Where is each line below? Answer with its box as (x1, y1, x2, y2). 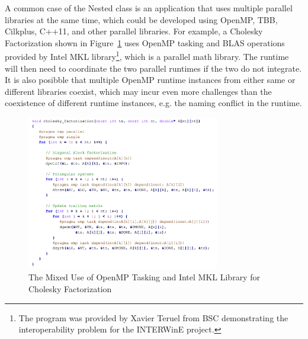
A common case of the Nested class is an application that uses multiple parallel (5, 2, 293, 14)
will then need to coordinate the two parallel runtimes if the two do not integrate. (5, 62, 302, 74)
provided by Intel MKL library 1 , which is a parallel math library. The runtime (5, 49, 289, 63)
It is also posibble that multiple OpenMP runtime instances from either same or (5, 73, 296, 86)
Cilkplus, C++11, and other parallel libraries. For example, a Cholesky (5, 25, 263, 37)
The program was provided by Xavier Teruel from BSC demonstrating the (18, 311, 288, 324)
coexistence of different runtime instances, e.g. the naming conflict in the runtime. (5, 97, 302, 109)
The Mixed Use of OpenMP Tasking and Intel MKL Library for (28, 271, 260, 283)
